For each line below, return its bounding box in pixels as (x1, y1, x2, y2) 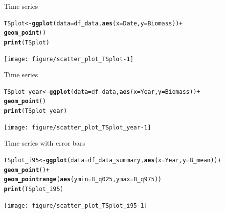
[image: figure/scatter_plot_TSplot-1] (4, 55, 134, 63)
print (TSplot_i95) (4, 186, 64, 192)
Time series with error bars (4, 138, 86, 148)
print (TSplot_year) (4, 107, 67, 115)
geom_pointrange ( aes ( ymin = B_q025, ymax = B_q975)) (4, 176, 162, 183)
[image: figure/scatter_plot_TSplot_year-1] (4, 124, 151, 131)
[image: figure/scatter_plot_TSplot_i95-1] (4, 202, 148, 209)
